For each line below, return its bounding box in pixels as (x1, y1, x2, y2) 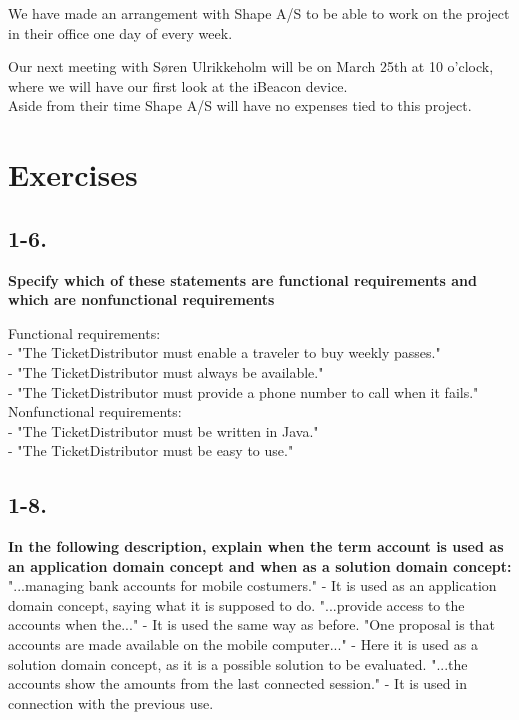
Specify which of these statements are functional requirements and (8, 269, 477, 290)
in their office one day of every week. (8, 22, 233, 43)
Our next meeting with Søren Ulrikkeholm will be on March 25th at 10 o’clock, (8, 56, 494, 77)
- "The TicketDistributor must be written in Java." (8, 420, 319, 441)
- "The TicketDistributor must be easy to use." (8, 440, 294, 461)
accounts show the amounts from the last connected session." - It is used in (8, 673, 467, 694)
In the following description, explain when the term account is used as (8, 536, 504, 557)
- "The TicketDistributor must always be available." (8, 361, 324, 382)
